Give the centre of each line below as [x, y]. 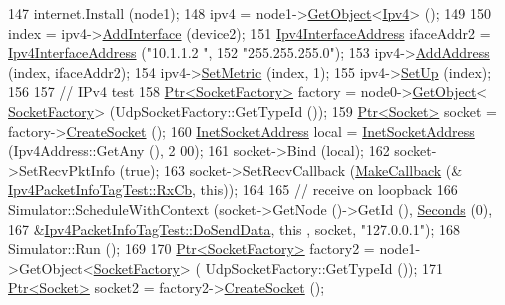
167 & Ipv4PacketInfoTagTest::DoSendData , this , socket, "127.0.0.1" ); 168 [234, 228]
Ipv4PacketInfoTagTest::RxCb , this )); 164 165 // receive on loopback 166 [233, 189]
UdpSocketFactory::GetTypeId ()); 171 [324, 267]
